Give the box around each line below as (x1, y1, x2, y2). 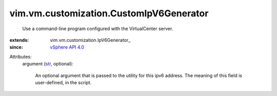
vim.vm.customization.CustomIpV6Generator (9, 8, 209, 19)
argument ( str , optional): (22, 61, 74, 67)
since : (9, 44, 23, 51)
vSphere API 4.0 (50, 44, 85, 51)
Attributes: (9, 54, 32, 60)
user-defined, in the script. (35, 79, 92, 85)
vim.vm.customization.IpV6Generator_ (50, 37, 131, 43)
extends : (9, 37, 29, 43)
